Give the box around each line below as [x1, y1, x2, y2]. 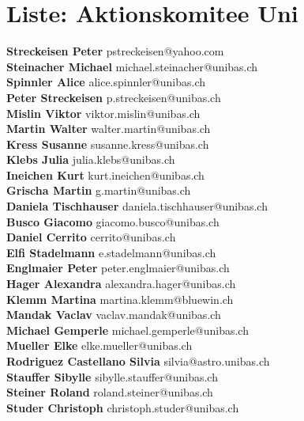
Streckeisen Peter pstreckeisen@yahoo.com [6, 43, 224, 59]
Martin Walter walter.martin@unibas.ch [6, 120, 211, 137]
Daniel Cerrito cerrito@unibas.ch [6, 229, 176, 245]
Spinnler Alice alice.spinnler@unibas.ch [6, 74, 206, 90]
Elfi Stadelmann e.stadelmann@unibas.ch [6, 244, 216, 260]
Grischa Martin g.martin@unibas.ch [6, 182, 191, 199]
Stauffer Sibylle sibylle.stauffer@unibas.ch [6, 368, 218, 385]
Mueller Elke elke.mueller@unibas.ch [6, 337, 193, 354]
